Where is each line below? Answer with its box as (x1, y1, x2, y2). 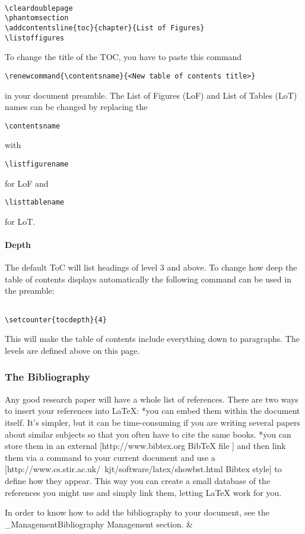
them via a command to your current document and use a (5, 451, 215, 463)
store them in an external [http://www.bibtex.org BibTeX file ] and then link (5, 439, 286, 452)
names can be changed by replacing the (5, 100, 148, 113)
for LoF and (5, 177, 49, 189)
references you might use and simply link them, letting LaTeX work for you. (5, 486, 282, 498)
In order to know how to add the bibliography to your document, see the (5, 506, 269, 519)
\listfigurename (5, 159, 69, 168)
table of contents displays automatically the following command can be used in (5, 272, 291, 285)
